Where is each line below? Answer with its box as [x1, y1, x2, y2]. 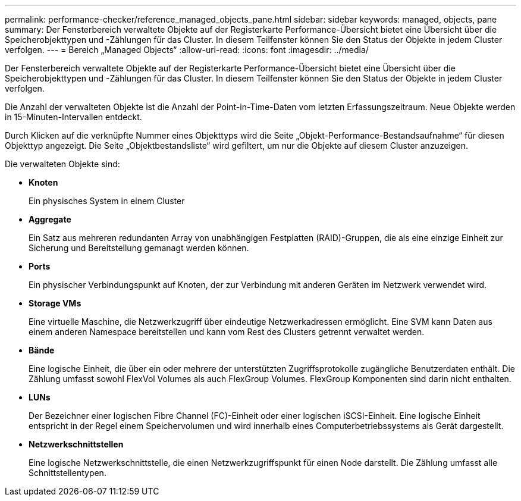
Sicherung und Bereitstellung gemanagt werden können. [29, 243, 249, 253]
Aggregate [29, 214, 71, 224]
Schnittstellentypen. [29, 468, 106, 478]
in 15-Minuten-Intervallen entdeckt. [5, 112, 142, 122]
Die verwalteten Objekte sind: [5, 159, 120, 169]
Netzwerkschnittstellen [29, 439, 124, 449]
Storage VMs [29, 298, 81, 308]
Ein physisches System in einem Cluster [29, 196, 185, 206]
